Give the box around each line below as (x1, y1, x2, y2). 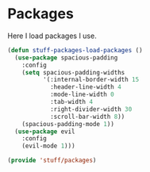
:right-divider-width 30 (49, 105, 133, 113)
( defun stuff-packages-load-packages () (7, 46, 144, 54)
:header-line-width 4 (49, 83, 122, 91)
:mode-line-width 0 (49, 90, 114, 99)
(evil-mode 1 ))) (21, 142, 76, 151)
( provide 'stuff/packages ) (7, 156, 97, 165)
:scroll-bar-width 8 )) (49, 113, 125, 120)
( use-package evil (14, 128, 76, 136)
